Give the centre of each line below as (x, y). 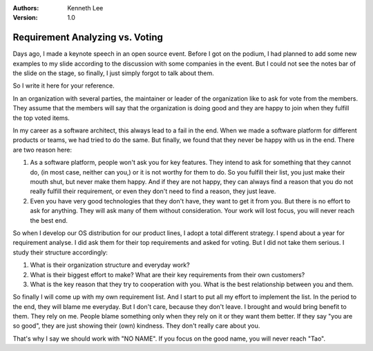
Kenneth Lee (85, 8)
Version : (25, 18)
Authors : (26, 8)
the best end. (49, 220)
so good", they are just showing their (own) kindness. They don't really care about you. (136, 326)
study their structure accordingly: (60, 252)
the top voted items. (41, 118)
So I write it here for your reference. (64, 86)
